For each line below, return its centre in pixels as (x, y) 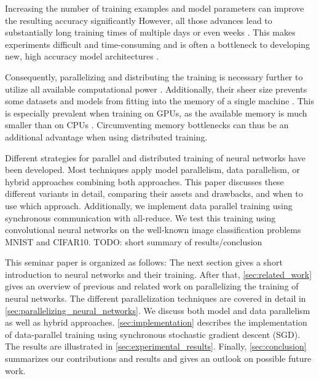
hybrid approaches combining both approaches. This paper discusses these (144, 181)
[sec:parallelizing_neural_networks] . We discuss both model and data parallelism (158, 310)
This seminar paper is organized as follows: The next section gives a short (144, 262)
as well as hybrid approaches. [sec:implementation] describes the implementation (156, 322)
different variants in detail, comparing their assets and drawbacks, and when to (154, 193)
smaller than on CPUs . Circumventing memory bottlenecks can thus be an (147, 125)
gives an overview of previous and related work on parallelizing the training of (152, 286)
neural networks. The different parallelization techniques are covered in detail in (156, 298)
